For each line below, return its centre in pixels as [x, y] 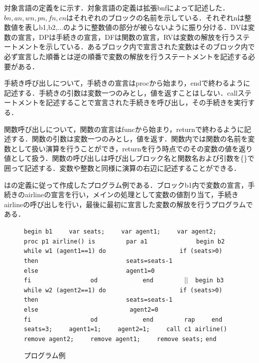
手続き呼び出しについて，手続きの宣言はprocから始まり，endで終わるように [127, 83]
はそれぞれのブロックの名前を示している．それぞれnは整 [159, 17]
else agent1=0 [89, 271]
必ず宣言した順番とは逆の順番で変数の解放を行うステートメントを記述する [126, 56]
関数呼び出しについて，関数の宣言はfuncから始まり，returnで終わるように [124, 129]
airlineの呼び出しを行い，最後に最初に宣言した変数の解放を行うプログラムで [129, 204]
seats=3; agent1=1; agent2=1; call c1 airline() [126, 329]
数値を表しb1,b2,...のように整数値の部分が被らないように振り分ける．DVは [126, 27]
